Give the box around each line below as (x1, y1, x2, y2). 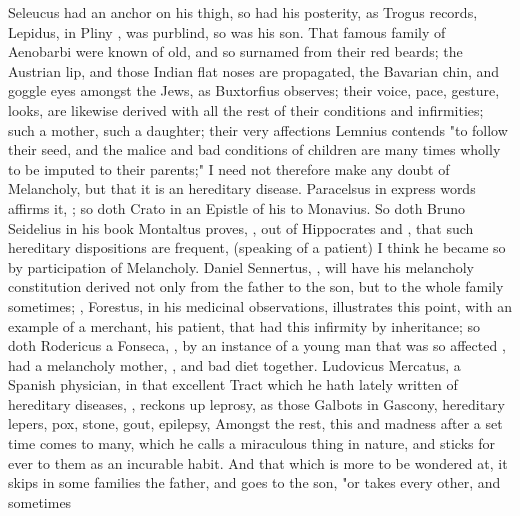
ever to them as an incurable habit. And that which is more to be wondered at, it (8, 452, 508, 473)
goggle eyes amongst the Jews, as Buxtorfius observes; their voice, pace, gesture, (8, 80, 500, 101)
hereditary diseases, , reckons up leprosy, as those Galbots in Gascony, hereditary (8, 393, 505, 414)
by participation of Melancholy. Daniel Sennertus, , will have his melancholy (8, 256, 474, 277)
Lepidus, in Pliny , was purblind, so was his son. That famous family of (8, 21, 446, 42)
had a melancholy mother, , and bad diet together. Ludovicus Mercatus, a (8, 354, 461, 375)
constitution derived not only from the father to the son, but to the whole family (8, 276, 504, 297)
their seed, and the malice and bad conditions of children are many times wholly (8, 139, 501, 160)
